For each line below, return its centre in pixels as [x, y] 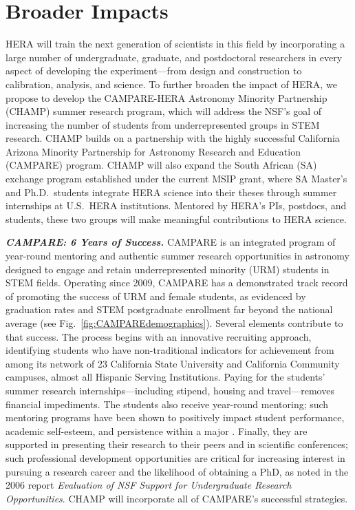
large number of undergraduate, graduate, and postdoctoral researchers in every [174, 57]
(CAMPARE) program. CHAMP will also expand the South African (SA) [161, 165]
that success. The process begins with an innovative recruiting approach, [159, 336]
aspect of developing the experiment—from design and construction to [154, 71]
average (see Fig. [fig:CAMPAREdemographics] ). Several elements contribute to [174, 323]
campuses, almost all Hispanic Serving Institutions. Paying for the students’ [165, 377]
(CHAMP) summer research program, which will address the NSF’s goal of [164, 111]
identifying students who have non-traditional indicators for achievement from [170, 350]
